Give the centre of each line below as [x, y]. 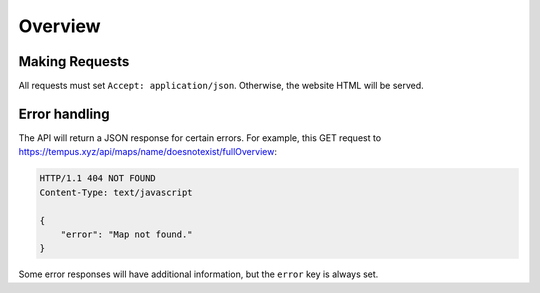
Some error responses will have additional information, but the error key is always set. [198, 274]
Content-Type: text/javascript [116, 192]
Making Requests [74, 61]
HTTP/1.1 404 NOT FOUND [98, 178]
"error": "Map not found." [127, 234]
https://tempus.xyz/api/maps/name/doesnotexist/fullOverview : [147, 152]
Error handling [64, 113]
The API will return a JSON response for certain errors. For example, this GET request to [200, 137]
